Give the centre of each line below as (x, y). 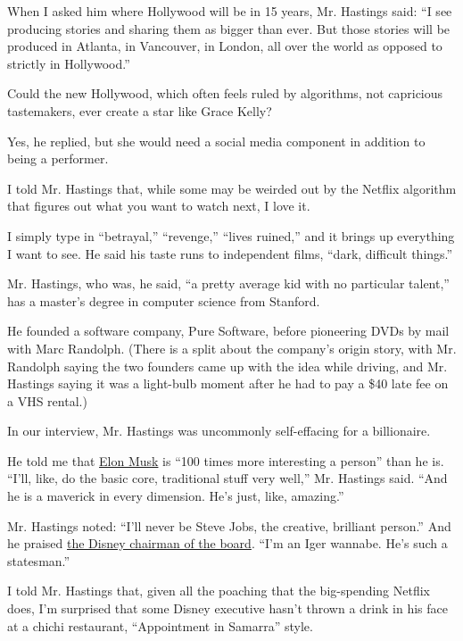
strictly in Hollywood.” (69, 63)
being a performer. (58, 158)
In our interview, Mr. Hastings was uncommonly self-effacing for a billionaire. (219, 431)
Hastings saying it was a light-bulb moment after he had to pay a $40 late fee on (228, 383)
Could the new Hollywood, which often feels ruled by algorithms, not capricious (225, 93)
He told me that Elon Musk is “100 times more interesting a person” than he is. (226, 460)
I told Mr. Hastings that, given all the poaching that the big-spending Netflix (219, 591)
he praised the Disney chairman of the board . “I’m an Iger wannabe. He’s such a (227, 543)
